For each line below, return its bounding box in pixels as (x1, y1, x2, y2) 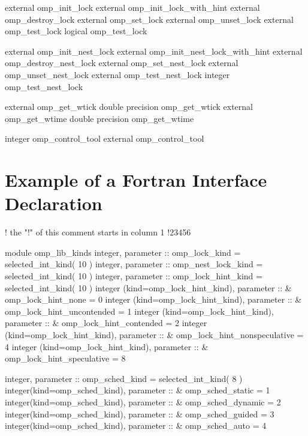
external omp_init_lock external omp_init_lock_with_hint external (5, 1, 260, 13)
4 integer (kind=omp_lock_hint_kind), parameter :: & (5, 340, 209, 353)
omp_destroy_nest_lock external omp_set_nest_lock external (5, 56, 238, 69)
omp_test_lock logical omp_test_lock (5, 25, 147, 37)
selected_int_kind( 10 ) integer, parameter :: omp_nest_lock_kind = (5, 258, 263, 270)
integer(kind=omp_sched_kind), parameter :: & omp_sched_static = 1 (5, 384, 270, 396)
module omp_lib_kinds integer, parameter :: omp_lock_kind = (5, 246, 241, 258)
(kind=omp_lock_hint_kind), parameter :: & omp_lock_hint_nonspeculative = (5, 329, 304, 341)
